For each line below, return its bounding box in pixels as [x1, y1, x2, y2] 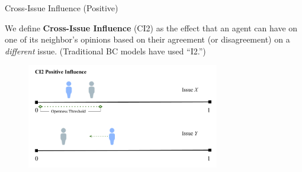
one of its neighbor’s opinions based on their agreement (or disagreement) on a [5, 33, 290, 46]
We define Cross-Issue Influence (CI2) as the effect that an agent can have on [5, 21, 298, 34]
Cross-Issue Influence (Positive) [5, 2, 118, 14]
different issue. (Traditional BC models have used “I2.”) [5, 44, 206, 57]
